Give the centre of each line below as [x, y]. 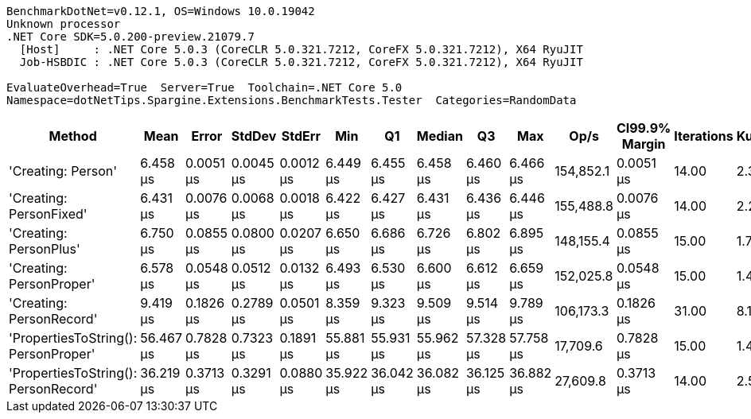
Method [73, 136]
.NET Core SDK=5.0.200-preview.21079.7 [130, 37]
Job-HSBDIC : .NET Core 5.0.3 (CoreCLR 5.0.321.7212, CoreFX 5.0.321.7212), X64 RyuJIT [301, 62]
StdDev [254, 136]
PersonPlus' [45, 249]
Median [440, 136]
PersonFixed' [48, 214]
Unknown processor [64, 24]
